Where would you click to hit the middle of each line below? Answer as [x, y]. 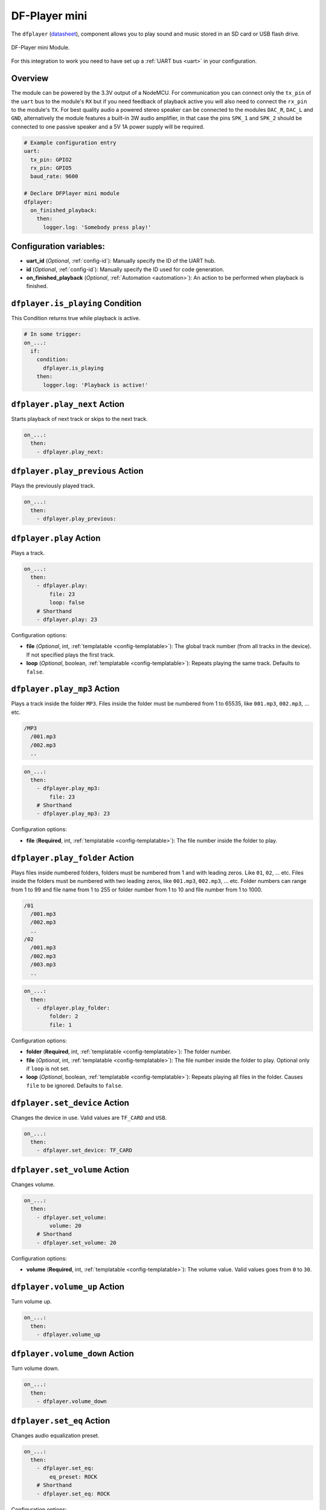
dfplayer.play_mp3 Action [66, 689]
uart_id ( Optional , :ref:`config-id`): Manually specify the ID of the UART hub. [121, 261]
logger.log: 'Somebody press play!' [97, 227]
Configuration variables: [58, 247]
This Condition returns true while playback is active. [76, 318]
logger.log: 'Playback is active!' [96, 385]
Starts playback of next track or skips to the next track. [79, 419]
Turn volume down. [35, 1369]
